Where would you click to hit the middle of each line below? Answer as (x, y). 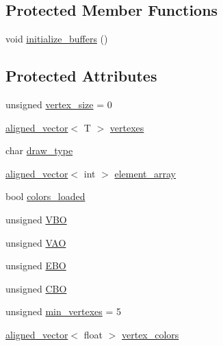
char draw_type (39, 150)
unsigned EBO (36, 265)
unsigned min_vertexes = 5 (63, 311)
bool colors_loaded (45, 196)
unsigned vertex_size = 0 (59, 104)
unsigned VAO (36, 242)
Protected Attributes (81, 76)
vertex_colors (150, 334)
